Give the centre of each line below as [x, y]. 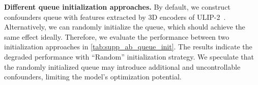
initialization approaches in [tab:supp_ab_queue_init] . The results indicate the [128, 47]
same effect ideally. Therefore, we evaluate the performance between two [117, 36]
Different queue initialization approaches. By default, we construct [117, 7]
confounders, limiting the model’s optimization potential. [93, 77]
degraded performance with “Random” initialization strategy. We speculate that [129, 56]
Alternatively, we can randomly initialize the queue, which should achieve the [125, 27]
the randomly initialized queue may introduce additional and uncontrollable [122, 66]
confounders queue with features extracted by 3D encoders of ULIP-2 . [115, 17]
